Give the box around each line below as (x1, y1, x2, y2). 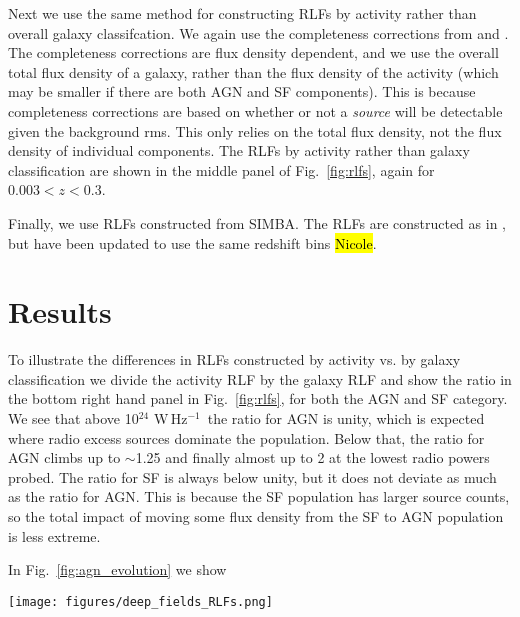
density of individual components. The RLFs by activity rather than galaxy (8, 140, 470, 161)
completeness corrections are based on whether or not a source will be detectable (8, 100, 503, 121)
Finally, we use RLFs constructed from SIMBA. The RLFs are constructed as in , (8, 212, 506, 233)
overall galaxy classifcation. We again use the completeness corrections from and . (8, 22, 509, 43)
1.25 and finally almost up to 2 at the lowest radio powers (135, 447, 490, 468)
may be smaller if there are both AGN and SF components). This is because (8, 81, 476, 102)
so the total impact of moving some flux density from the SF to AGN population (8, 506, 504, 526)
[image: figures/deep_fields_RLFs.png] (8, 594, 273, 609)
